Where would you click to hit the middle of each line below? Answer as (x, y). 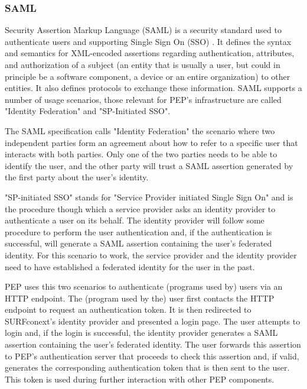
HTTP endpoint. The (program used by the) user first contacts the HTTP (140, 298)
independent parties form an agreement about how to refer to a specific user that (151, 142)
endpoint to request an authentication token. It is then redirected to (128, 309)
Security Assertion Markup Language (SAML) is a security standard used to (143, 30)
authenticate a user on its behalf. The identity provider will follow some (135, 220)
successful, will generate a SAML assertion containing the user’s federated (138, 243)
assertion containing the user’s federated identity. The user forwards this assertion (153, 344)
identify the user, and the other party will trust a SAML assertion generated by (149, 165)
